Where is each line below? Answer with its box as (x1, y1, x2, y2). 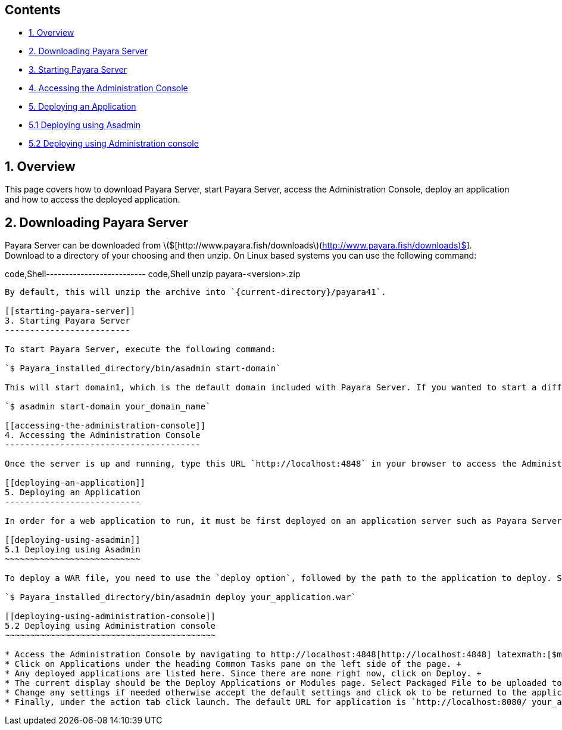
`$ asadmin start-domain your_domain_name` (5, 402, 211, 412)
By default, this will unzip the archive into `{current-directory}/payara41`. (5, 287, 386, 297)
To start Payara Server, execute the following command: (5, 344, 276, 355)
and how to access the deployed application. (5, 194, 180, 205)
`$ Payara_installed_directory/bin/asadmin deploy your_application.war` (5, 592, 357, 602)
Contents (5, 2, 61, 17)
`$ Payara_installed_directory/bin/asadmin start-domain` (5, 364, 281, 374)
